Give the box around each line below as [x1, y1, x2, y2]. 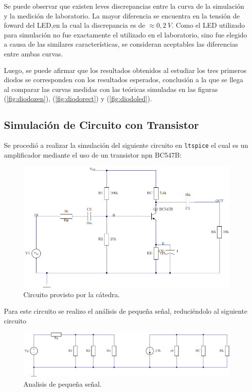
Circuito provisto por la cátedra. [23, 289, 120, 300]
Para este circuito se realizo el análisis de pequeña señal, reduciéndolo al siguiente [4, 305, 248, 316]
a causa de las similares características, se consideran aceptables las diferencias [4, 39, 238, 49]
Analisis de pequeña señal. [23, 378, 102, 389]
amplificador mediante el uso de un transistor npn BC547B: [4, 149, 182, 160]
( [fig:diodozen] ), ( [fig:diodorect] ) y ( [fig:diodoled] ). [4, 93, 152, 104]
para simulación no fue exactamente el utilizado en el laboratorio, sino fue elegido [4, 29, 247, 39]
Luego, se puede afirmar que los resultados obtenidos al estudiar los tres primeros [4, 65, 247, 75]
